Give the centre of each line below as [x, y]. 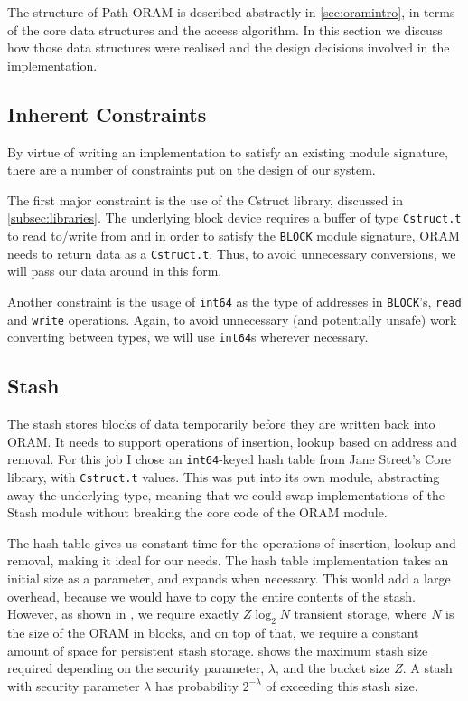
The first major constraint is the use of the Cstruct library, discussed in [205, 199]
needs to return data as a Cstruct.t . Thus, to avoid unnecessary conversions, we [232, 253]
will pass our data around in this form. [115, 271]
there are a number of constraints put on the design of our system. [192, 170]
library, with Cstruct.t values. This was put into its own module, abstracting [224, 476]
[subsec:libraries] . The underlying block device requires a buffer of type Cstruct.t [234, 218]
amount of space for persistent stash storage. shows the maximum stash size [218, 650]
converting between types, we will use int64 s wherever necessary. [188, 337]
